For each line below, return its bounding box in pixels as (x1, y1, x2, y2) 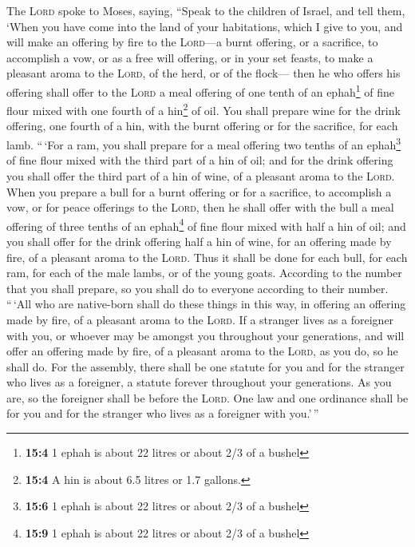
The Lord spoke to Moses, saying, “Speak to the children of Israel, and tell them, (6, 2, 405, 18)
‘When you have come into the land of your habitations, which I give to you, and (6, 18, 403, 34)
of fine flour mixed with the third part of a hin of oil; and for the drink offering (6, 152, 393, 168)
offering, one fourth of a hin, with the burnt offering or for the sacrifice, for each (6, 117, 398, 134)
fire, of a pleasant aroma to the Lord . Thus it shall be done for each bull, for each (6, 248, 408, 265)
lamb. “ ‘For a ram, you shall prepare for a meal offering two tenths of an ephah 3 (6, 134, 401, 153)
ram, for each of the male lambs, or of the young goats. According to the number (6, 264, 402, 281)
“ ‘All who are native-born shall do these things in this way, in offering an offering (6, 295, 406, 312)
